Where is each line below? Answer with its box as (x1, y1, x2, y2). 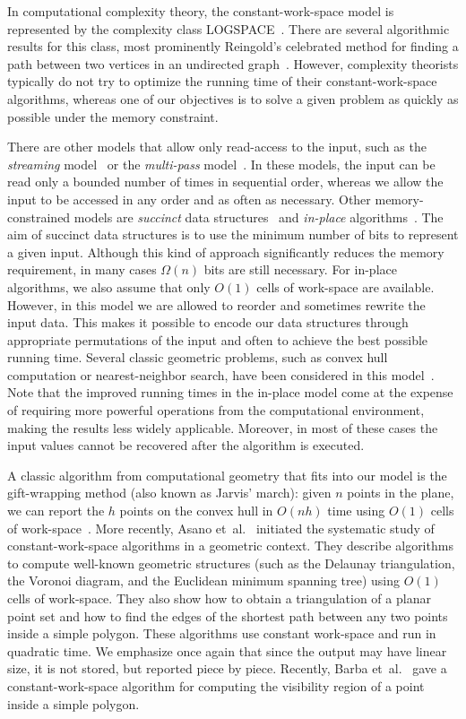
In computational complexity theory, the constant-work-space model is (7, 2, 394, 20)
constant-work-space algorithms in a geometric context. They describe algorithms (7, 536, 453, 555)
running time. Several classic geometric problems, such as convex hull (7, 348, 388, 367)
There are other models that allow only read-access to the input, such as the (7, 137, 427, 156)
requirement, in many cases (7, 260, 157, 279)
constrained (7, 207, 71, 226)
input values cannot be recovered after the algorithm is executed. (7, 436, 365, 455)
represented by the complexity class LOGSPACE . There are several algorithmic (7, 19, 450, 38)
